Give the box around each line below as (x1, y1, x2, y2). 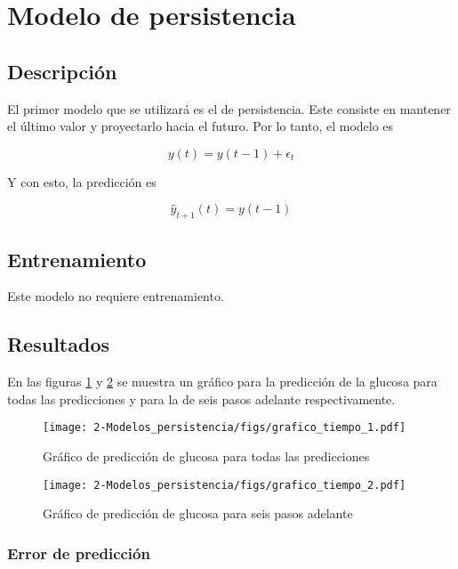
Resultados (7, 330, 109, 358)
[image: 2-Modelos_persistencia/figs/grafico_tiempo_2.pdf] (43, 478, 406, 492)
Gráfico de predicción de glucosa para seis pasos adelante (43, 504, 353, 523)
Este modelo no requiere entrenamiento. (7, 287, 224, 305)
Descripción (7, 57, 117, 85)
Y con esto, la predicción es (7, 172, 157, 191)
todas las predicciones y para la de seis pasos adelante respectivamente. (7, 389, 396, 408)
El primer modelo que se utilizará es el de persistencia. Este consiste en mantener (7, 99, 451, 118)
